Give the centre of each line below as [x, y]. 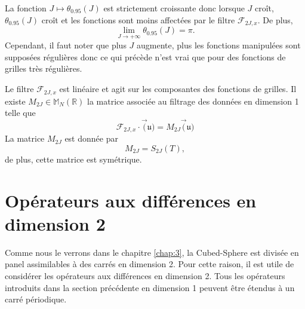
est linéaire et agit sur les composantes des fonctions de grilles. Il [178, 89]
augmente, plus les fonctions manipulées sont [219, 45]
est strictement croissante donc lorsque [174, 8]
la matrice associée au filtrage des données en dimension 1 [193, 101]
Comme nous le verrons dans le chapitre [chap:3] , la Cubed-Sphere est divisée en [152, 252]
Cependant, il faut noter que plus [66, 45]
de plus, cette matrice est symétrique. [73, 159]
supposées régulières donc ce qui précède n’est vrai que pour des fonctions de [145, 56]
